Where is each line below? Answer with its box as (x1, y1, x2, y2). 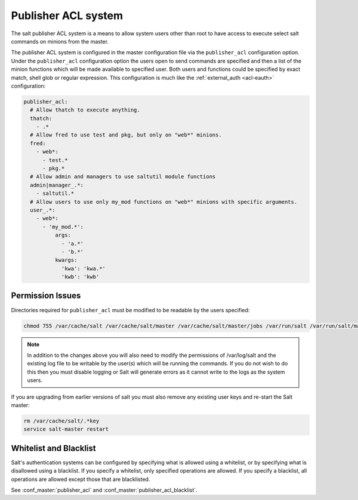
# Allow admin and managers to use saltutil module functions (30, 173, 216, 180)
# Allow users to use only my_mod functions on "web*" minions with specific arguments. (30, 198, 298, 205)
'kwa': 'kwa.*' (61, 265, 106, 272)
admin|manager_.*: (30, 182, 84, 188)
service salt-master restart (23, 426, 109, 433)
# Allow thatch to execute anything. (30, 107, 140, 113)
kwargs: (54, 257, 78, 263)
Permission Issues (11, 291, 81, 301)
